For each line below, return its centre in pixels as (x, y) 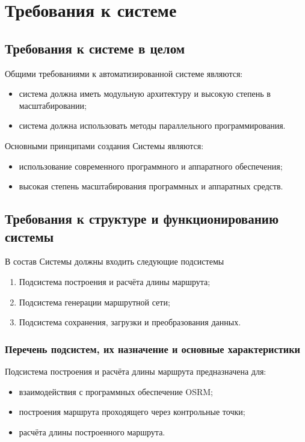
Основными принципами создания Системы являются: (104, 145)
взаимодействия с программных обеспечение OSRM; (116, 391)
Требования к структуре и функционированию (142, 219)
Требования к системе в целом (95, 48)
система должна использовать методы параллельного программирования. (152, 125)
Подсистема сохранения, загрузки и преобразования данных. (130, 322)
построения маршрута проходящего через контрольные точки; (132, 412)
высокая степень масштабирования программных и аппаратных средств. (151, 186)
